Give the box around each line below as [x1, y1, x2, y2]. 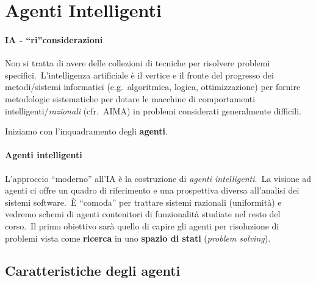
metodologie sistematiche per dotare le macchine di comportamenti [5, 92, 256, 105]
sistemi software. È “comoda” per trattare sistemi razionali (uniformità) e [5, 195, 282, 208]
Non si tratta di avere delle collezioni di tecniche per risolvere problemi [5, 57, 270, 69]
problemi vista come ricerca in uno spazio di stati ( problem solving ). [5, 231, 271, 244]
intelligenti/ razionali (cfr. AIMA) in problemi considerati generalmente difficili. [5, 104, 301, 117]
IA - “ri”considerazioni [5, 33, 103, 46]
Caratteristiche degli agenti [5, 261, 181, 280]
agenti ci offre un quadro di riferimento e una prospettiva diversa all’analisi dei [5, 184, 300, 197]
